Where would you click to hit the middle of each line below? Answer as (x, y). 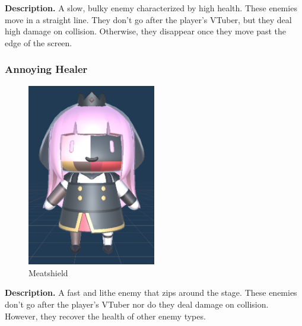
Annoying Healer (46, 69)
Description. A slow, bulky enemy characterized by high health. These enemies (151, 8)
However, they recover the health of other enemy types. (105, 316)
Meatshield (48, 272)
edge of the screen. (39, 42)
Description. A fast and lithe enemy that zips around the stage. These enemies (151, 293)
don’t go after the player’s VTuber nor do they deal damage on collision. (137, 304)
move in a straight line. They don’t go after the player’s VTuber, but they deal (148, 19)
